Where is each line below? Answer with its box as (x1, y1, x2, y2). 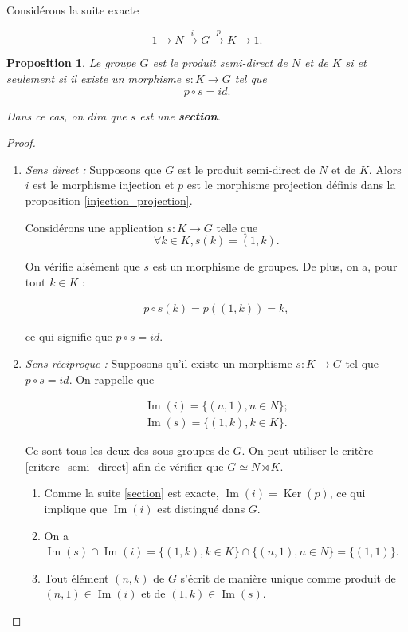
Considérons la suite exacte (6, 2, 139, 18)
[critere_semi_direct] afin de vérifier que (25, 457, 224, 474)
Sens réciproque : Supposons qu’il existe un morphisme (25, 354, 292, 371)
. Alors (368, 160, 402, 177)
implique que (44, 500, 108, 516)
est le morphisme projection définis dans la (186, 176, 396, 193)
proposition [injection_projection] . (25, 192, 193, 208)
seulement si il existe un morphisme (6, 69, 182, 86)
